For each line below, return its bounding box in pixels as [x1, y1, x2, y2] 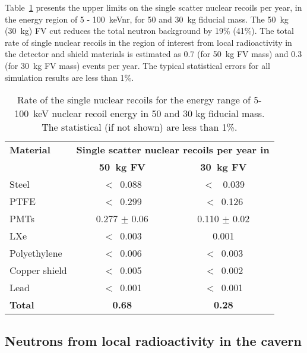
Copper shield [10, 263, 67, 278]
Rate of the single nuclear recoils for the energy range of [17, 93, 251, 107]
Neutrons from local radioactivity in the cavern [5, 331, 302, 349]
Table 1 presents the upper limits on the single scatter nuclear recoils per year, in [5, 1, 302, 13]
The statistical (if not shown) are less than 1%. [42, 120, 238, 134]
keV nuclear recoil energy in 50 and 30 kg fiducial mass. [33, 106, 265, 121]
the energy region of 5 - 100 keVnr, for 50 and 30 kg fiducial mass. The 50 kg [5, 12, 289, 25]
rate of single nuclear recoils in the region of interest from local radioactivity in [5, 36, 292, 48]
